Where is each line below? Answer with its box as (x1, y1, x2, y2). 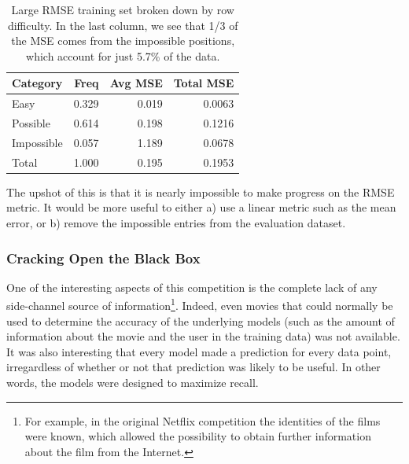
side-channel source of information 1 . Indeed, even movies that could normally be (6, 295, 393, 314)
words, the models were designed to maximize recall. (6, 374, 259, 391)
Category (12, 75, 63, 91)
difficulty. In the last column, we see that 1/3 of (7, 17, 238, 33)
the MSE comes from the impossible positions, (11, 32, 235, 49)
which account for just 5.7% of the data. (26, 47, 220, 64)
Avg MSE (109, 75, 163, 91)
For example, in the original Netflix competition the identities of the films (24, 412, 381, 429)
